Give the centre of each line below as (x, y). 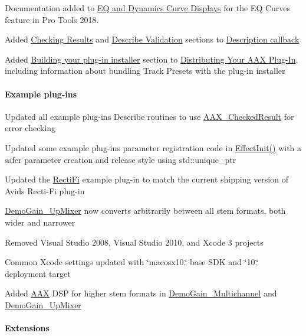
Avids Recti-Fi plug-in (45, 190)
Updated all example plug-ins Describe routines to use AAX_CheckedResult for (149, 116)
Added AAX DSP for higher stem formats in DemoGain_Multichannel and (141, 293)
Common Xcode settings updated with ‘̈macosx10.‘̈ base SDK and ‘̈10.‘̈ (132, 262)
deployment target (38, 273)
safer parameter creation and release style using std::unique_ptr (121, 159)
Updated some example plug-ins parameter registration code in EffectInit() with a (153, 147)
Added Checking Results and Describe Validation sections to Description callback (152, 39)
